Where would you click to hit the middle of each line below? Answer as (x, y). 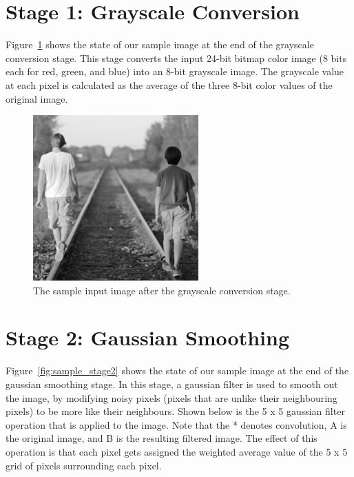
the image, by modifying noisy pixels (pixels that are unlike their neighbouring (171, 397)
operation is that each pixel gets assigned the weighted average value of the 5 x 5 (177, 451)
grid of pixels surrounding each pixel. (84, 465)
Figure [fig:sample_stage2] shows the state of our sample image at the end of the (177, 371)
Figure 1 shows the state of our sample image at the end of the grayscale (160, 44)
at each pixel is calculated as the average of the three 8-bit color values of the (169, 84)
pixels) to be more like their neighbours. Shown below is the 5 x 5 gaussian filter (175, 411)
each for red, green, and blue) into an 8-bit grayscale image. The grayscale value (175, 71)
